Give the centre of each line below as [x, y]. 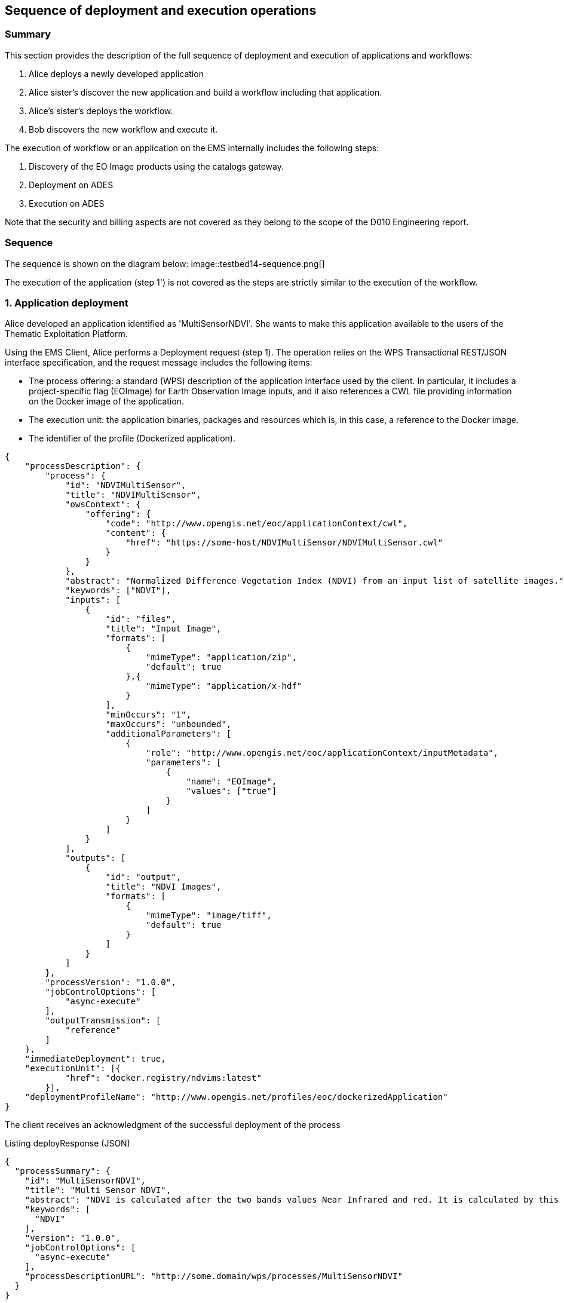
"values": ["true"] [232, 791]
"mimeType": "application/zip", [221, 657]
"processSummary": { [63, 1171]
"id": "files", [141, 619]
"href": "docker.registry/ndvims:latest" [163, 1078]
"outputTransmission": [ [103, 1021]
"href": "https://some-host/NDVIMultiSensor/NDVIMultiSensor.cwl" [284, 543]
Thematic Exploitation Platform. [66, 334]
